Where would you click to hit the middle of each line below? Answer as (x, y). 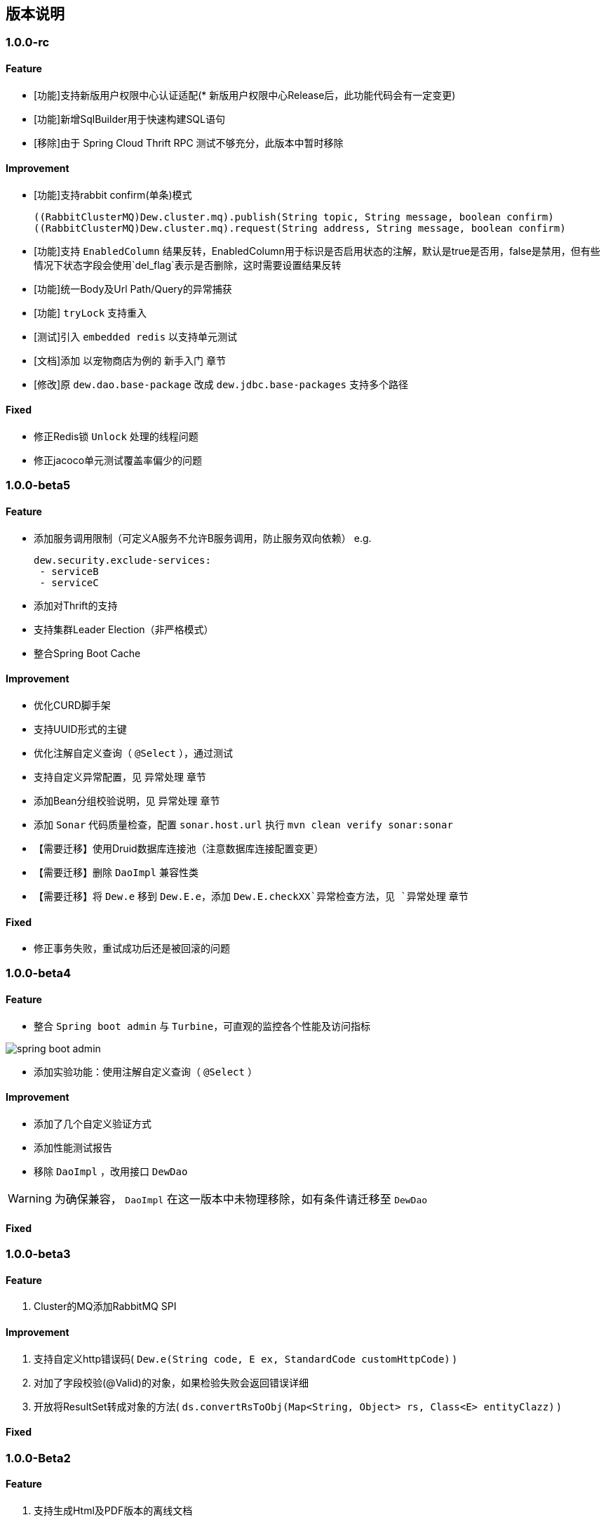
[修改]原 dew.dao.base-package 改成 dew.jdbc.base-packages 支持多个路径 (221, 384)
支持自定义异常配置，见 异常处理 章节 (120, 776)
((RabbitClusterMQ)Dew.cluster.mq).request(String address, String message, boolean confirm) (300, 228)
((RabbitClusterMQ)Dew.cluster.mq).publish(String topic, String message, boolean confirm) (294, 217)
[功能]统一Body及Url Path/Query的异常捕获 (133, 289)
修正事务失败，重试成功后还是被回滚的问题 (132, 948)
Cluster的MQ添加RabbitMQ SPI (105, 1306)
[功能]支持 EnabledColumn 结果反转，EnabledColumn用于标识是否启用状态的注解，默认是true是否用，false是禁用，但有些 (317, 251)
